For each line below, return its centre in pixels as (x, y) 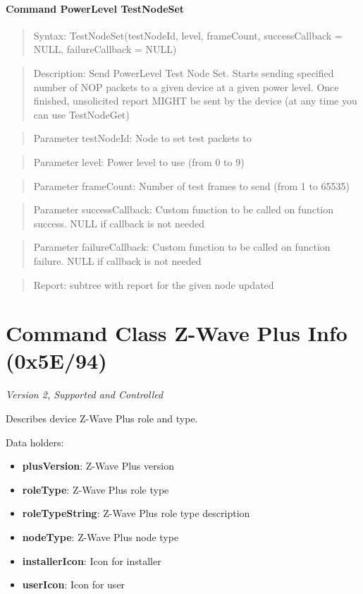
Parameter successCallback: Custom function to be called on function (184, 209)
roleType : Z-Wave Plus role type (96, 489)
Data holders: (35, 442)
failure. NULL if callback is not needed (117, 260)
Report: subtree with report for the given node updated (154, 284)
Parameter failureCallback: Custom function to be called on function (182, 247)
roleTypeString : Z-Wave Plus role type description (136, 513)
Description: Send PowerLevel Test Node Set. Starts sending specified (184, 72)
